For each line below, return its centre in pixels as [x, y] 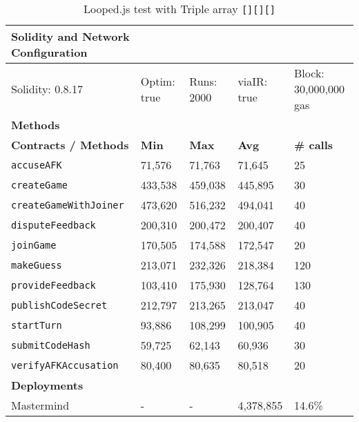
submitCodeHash [51, 345]
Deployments [47, 385]
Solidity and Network [70, 36]
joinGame [34, 245]
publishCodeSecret [59, 305]
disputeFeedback [54, 225]
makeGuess [37, 265]
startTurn [37, 325]
